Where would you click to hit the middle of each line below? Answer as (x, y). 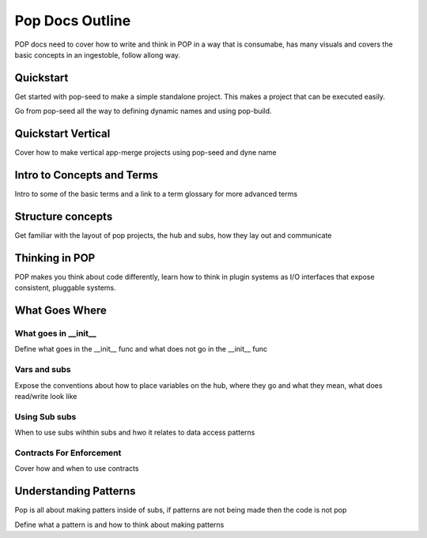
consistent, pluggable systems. (65, 288)
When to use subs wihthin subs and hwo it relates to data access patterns (135, 433)
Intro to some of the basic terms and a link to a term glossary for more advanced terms (156, 194)
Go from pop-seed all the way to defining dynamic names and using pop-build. (143, 111)
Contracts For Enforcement (68, 453)
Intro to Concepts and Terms (86, 175)
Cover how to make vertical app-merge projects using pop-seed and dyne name (145, 152)
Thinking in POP (55, 258)
